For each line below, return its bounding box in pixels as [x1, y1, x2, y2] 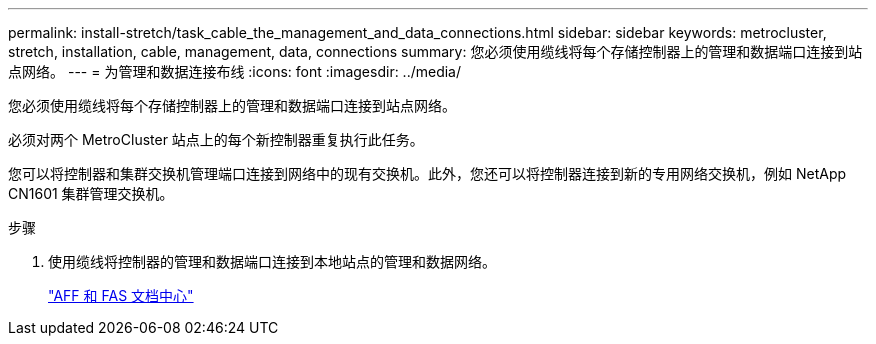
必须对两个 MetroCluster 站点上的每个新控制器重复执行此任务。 [8, 131, 424, 148]
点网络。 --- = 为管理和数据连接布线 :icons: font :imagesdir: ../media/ [8, 63, 462, 80]
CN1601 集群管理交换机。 [8, 185, 174, 202]
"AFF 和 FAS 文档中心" [48, 287, 194, 304]
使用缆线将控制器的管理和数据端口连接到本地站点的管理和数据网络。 [48, 253, 496, 270]
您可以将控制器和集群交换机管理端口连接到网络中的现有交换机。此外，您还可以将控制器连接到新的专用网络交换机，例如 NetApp [8, 165, 847, 182]
